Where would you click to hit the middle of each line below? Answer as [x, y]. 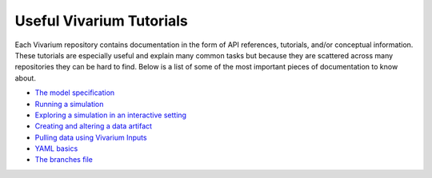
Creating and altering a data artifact [93, 126]
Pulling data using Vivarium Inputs [91, 137]
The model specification [75, 93]
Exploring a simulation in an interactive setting [111, 115]
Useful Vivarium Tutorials [101, 21]
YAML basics [56, 148]
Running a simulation [69, 104]
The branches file [64, 160]
